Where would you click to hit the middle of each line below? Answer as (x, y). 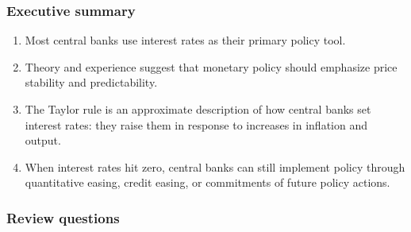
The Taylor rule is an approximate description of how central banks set (198, 109)
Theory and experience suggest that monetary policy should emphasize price (211, 66)
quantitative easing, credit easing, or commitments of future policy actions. (207, 182)
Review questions (63, 217)
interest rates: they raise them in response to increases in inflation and (196, 124)
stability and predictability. (91, 82)
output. (43, 140)
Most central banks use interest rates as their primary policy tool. (185, 40)
